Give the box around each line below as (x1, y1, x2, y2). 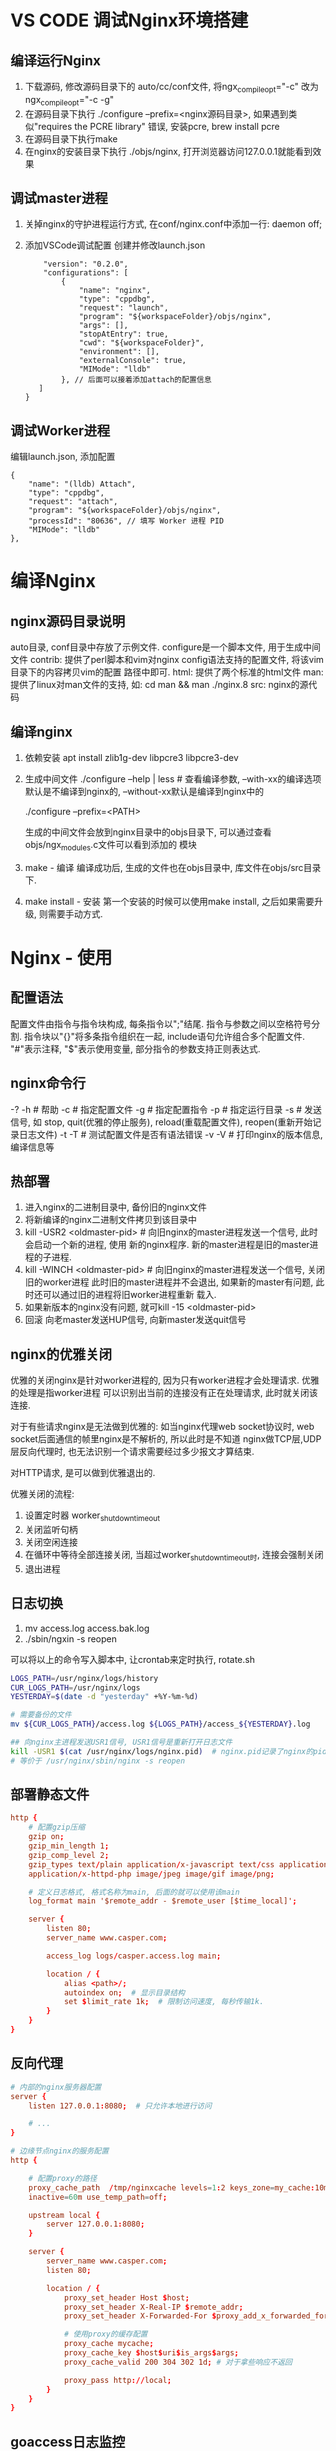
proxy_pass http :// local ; (63, 2375, 172, 2385)
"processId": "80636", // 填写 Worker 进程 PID (28, 516, 225, 526)
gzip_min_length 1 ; (28, 1841, 110, 1851)
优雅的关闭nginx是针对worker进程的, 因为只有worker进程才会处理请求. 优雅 (10, 1374, 320, 1386)
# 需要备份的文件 (10, 1710, 72, 1720)
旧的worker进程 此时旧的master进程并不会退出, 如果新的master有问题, (24, 1276, 314, 1288)
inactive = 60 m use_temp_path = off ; (28, 2192, 168, 2202)
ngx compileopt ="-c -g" (24, 93, 115, 108)
